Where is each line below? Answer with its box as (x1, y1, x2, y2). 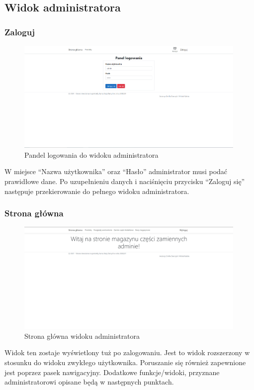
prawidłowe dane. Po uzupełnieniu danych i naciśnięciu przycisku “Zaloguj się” (4, 176, 245, 186)
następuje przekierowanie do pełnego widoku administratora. (4, 186, 189, 196)
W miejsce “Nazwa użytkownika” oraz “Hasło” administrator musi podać (4, 166, 228, 177)
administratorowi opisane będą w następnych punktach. (4, 377, 174, 387)
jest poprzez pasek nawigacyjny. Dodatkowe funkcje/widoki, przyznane (4, 367, 220, 377)
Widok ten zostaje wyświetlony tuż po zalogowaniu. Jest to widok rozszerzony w (4, 347, 250, 358)
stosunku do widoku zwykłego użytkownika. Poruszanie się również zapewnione (4, 357, 246, 368)
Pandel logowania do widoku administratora (24, 149, 159, 160)
